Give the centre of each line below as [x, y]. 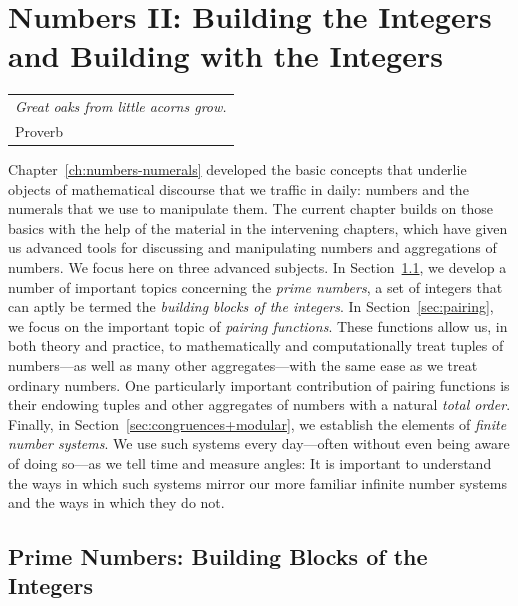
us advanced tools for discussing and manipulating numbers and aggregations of [252, 247]
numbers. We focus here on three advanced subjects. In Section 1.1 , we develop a [257, 266]
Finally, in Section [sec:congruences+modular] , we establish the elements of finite [257, 423]
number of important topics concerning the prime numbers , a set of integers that [255, 286]
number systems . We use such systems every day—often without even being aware [259, 443]
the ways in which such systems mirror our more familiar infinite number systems [258, 482]
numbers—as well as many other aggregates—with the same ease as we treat [243, 364]
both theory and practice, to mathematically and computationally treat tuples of [256, 345]
